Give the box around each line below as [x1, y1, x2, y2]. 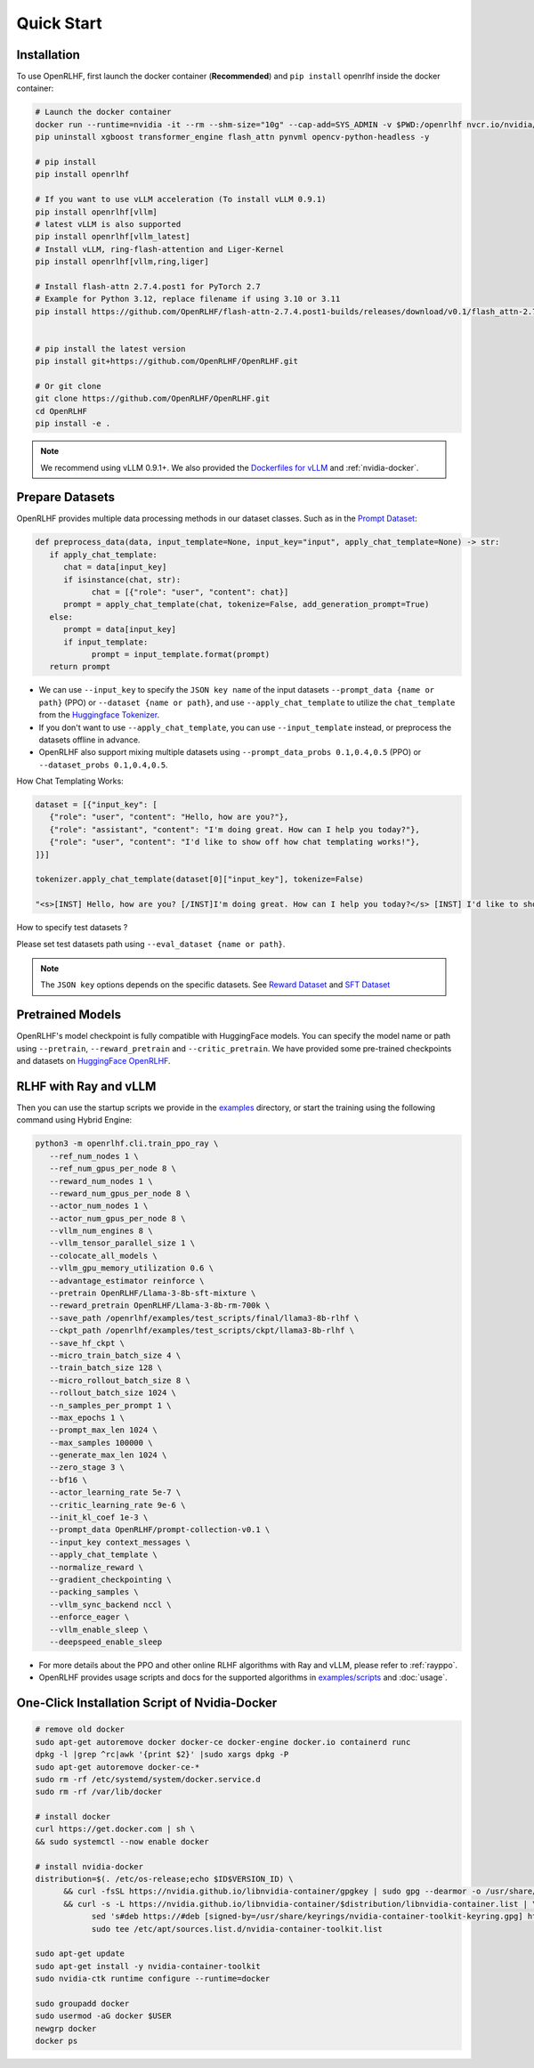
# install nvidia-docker [35, 1861, 144, 1871]
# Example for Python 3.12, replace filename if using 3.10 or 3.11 [35, 294, 341, 304]
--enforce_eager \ [49, 1612, 130, 1622]
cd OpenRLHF [35, 406, 88, 416]
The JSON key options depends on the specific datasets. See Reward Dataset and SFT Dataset [40, 979, 391, 990]
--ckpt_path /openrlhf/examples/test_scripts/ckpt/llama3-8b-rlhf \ [49, 1326, 355, 1335]
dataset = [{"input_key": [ [35, 799, 158, 810]
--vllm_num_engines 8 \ [49, 1226, 153, 1237]
